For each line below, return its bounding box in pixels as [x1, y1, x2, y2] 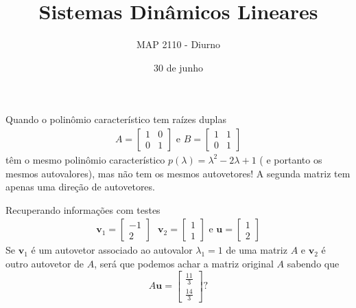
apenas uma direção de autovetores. [5, 179, 155, 194]
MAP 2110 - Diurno [136, 37, 221, 52]
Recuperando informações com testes [5, 202, 161, 217]
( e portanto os [259, 152, 322, 166]
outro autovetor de [5, 256, 84, 270]
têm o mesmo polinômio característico [5, 152, 165, 166]
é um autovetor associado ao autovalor [31, 243, 193, 257]
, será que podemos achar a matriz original [94, 256, 274, 270]
